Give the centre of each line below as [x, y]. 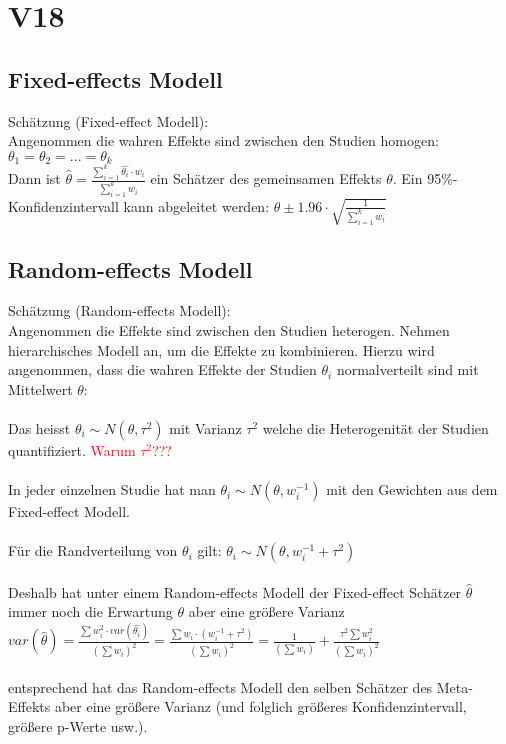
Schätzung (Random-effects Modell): [119, 310]
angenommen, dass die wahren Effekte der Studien [162, 369]
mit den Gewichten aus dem [412, 489]
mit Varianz [205, 427]
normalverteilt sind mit [407, 369]
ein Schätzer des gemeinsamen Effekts [266, 178]
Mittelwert [40, 388]
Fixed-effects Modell [115, 78]
